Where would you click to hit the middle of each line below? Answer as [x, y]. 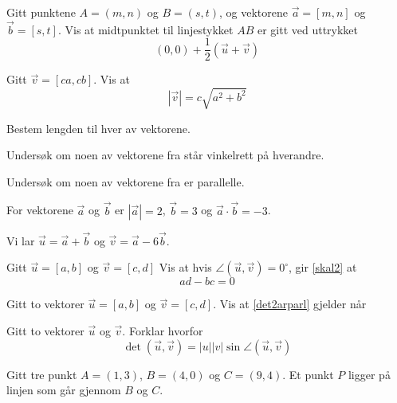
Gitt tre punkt [42, 374]
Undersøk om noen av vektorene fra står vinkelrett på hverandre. [165, 155]
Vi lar [21, 240]
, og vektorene [254, 12]
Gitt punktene [41, 12]
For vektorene [40, 210]
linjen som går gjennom [64, 390]
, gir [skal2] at [323, 267]
